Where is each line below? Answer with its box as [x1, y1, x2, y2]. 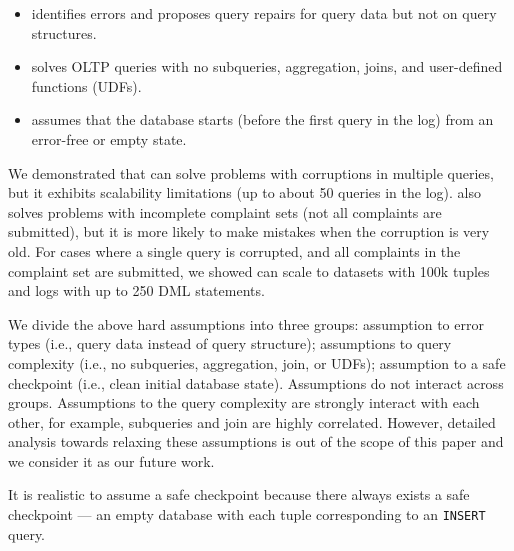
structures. [31, 22, 97, 43]
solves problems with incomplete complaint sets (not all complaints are [8, 201, 442, 222]
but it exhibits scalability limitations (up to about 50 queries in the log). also [8, 182, 481, 203]
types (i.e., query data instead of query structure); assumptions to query [8, 333, 452, 354]
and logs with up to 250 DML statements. [8, 280, 265, 301]
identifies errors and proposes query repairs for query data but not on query [31, 3, 497, 23]
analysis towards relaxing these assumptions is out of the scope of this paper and [8, 431, 504, 452]
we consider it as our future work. [8, 450, 215, 471]
